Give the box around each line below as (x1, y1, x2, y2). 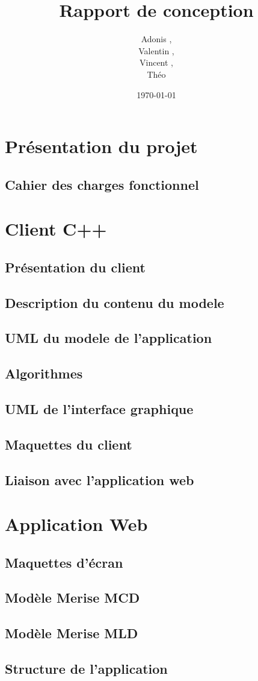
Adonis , (141, 33, 172, 45)
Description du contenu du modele (5, 293, 224, 312)
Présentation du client (5, 257, 146, 276)
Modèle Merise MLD (5, 624, 138, 642)
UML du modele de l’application (5, 328, 212, 347)
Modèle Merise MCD (5, 588, 140, 607)
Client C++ (5, 216, 107, 241)
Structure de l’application (5, 659, 168, 678)
